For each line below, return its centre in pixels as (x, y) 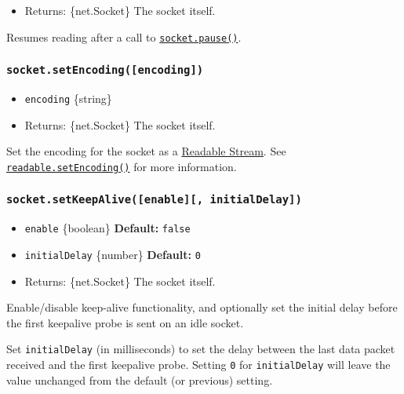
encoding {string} (68, 98)
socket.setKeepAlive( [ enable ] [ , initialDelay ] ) (154, 200)
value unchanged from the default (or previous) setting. (140, 379)
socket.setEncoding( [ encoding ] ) (105, 70)
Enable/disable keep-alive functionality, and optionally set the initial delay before (202, 307)
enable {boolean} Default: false (107, 228)
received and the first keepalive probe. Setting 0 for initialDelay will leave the (198, 365)
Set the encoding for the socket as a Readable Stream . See (146, 151)
